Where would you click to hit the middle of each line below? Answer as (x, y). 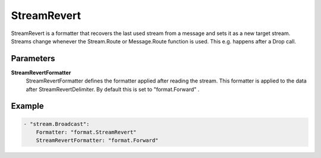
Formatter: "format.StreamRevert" (86, 132)
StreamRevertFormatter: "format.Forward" (97, 140)
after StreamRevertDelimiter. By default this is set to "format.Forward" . (113, 89)
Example (27, 106)
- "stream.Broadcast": (56, 124)
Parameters (33, 59)
